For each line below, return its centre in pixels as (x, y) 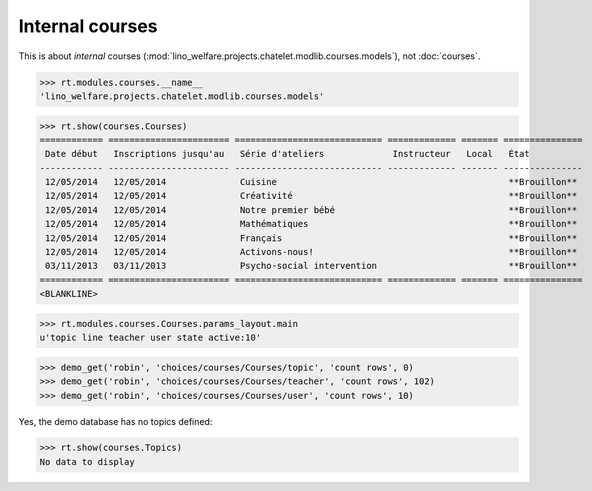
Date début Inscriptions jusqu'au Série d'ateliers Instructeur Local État (287, 154)
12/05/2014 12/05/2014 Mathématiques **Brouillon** (311, 224)
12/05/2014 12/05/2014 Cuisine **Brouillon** (311, 182)
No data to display (87, 461)
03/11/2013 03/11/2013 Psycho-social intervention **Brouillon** (311, 266)
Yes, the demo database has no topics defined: (115, 421)
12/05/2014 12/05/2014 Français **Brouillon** (311, 238)
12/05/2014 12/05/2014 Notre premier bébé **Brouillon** (311, 209)
